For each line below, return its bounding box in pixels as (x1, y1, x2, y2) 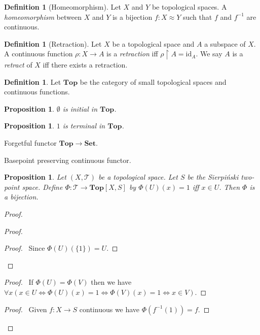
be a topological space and (112, 38, 195, 49)
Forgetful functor (4, 138, 57, 148)
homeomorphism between (4, 11, 82, 22)
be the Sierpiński (187, 172, 239, 182)
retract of (4, 59, 32, 70)
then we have (91, 277, 132, 287)
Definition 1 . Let (4, 76, 61, 87)
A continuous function (4, 48, 73, 59)
